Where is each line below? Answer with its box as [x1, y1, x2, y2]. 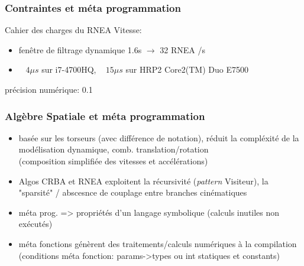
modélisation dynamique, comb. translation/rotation [18, 143, 209, 155]
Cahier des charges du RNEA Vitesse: [5, 24, 142, 36]
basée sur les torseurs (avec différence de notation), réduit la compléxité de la [18, 131, 299, 144]
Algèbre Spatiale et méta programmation [5, 108, 205, 123]
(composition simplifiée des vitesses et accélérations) [18, 155, 208, 167]
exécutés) [18, 218, 53, 230]
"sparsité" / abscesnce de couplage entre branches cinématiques [18, 186, 247, 199]
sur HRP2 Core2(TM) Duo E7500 [125, 63, 248, 76]
